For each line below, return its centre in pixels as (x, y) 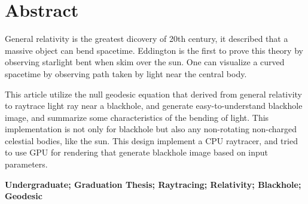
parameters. (26, 164)
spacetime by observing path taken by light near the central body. (126, 73)
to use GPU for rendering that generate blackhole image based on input (137, 152)
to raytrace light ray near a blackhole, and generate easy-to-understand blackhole (154, 106)
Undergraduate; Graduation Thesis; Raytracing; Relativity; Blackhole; (153, 184)
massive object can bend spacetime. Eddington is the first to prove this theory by (154, 50)
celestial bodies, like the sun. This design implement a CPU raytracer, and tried (151, 140)
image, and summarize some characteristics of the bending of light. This (137, 117)
